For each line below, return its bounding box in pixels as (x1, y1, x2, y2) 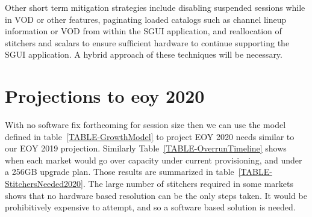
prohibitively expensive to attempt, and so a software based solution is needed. (5, 201, 296, 213)
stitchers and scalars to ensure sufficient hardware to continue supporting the (5, 36, 290, 49)
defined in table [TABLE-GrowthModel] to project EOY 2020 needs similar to (5, 130, 295, 142)
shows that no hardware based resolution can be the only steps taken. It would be (5, 189, 307, 201)
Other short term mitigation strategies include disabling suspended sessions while (5, 1, 305, 13)
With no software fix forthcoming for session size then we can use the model (5, 118, 286, 131)
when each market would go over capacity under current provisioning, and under (5, 153, 302, 166)
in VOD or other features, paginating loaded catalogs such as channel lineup (5, 13, 287, 25)
